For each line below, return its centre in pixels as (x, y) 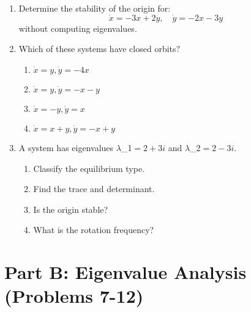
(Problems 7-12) (74, 296)
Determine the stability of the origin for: (95, 8)
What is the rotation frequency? (94, 230)
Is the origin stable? (71, 209)
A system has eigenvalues (66, 147)
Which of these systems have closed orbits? (99, 49)
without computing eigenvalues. (78, 28)
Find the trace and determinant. (94, 189)
